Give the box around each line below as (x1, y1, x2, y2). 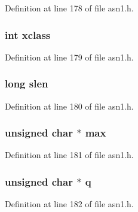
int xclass (5, 27, 51, 42)
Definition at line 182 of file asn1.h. (5, 198, 134, 210)
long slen (5, 76, 48, 91)
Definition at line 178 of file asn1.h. (5, 2, 134, 14)
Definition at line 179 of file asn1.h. (5, 50, 134, 63)
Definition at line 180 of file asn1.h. (5, 99, 134, 112)
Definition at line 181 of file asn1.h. (5, 149, 134, 161)
